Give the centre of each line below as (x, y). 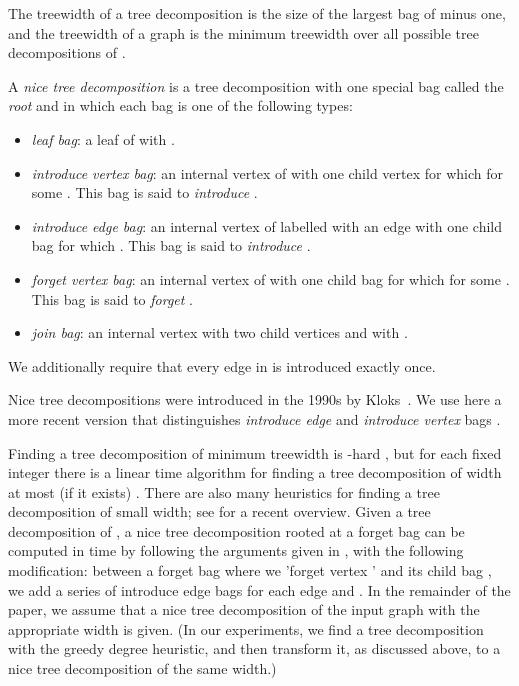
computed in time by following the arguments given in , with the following (236, 550)
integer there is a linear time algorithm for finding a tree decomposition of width (255, 472)
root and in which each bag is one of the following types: (180, 105)
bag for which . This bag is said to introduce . (171, 245)
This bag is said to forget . (112, 298)
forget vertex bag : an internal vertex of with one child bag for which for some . (270, 278)
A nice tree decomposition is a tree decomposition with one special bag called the (256, 85)
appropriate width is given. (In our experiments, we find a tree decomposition (246, 628)
